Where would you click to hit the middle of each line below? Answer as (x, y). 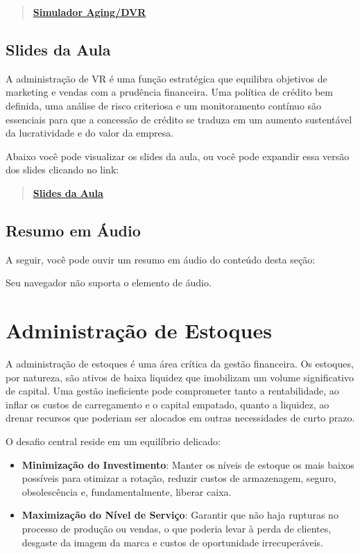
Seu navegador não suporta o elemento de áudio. (109, 283)
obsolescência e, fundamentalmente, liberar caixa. (127, 491)
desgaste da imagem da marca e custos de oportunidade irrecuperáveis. (172, 542)
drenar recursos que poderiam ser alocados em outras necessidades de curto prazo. (180, 418)
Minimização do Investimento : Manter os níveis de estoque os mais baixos (188, 464)
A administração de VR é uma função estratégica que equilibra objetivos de (166, 78)
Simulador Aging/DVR (89, 12)
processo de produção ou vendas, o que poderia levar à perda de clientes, (177, 528)
